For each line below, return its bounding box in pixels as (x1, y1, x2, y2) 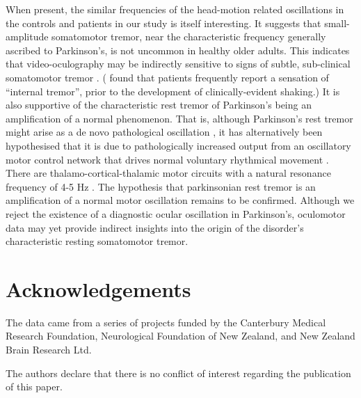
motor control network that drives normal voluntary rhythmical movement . (6, 152, 329, 166)
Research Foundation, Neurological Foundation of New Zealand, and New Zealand (6, 328, 355, 343)
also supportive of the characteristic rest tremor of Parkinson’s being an (6, 97, 312, 112)
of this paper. (6, 379, 63, 394)
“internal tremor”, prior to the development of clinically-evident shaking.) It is (6, 83, 340, 98)
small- (324, 15, 350, 30)
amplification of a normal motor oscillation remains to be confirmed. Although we (6, 193, 355, 207)
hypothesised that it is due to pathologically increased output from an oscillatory (6, 138, 351, 152)
